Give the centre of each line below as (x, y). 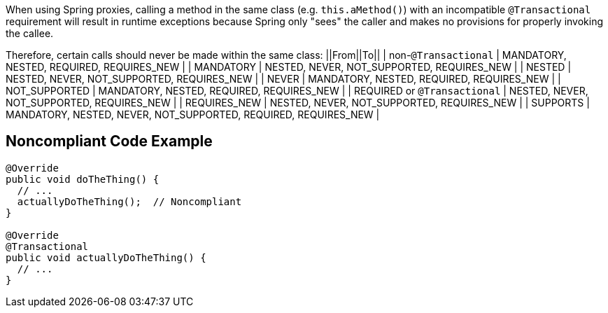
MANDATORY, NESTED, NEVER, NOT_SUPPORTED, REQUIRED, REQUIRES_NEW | (193, 114)
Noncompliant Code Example (109, 141)
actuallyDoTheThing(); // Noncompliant (129, 201)
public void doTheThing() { (83, 179)
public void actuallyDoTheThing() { (106, 257)
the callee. (30, 33)
